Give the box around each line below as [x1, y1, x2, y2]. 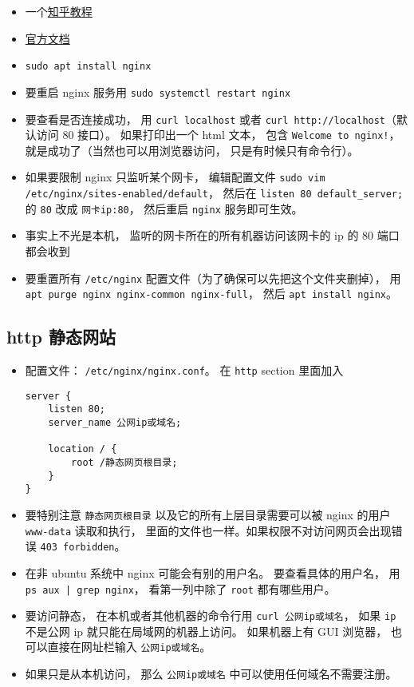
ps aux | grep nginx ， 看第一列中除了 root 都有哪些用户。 [25, 580, 336, 597]
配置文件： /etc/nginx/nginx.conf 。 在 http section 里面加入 [25, 362, 344, 379]
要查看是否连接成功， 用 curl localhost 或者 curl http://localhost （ [25, 110, 397, 127]
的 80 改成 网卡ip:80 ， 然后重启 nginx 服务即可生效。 [25, 200, 303, 216]
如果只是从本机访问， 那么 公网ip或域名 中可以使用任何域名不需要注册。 [25, 665, 397, 682]
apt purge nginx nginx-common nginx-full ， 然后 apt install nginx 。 [25, 285, 398, 302]
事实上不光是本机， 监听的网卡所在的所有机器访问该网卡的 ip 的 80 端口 [25, 227, 400, 244]
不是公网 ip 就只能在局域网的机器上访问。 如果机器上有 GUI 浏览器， [25, 622, 388, 639]
